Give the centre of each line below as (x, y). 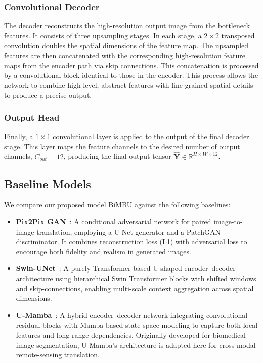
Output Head (32, 117)
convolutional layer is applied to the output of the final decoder (151, 136)
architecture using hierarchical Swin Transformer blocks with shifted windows (136, 278)
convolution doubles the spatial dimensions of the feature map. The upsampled (126, 45)
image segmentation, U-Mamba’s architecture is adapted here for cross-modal (136, 345)
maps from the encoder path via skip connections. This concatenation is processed (131, 65)
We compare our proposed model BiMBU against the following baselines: (117, 205)
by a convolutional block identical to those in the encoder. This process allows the (131, 75)
